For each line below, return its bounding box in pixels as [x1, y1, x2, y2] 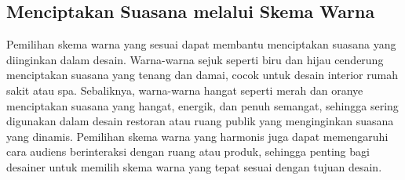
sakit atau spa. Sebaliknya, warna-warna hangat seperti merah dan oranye [6, 81, 363, 98]
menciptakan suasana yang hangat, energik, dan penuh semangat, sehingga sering [6, 97, 399, 113]
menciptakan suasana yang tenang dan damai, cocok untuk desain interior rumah [6, 67, 398, 83]
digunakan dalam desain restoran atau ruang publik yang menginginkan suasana [6, 113, 394, 129]
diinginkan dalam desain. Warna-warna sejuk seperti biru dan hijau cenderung [6, 51, 384, 67]
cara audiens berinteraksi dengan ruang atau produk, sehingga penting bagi [6, 143, 370, 160]
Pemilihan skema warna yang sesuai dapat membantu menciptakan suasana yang [6, 36, 396, 52]
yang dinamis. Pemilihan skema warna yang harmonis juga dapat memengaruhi [6, 128, 389, 144]
